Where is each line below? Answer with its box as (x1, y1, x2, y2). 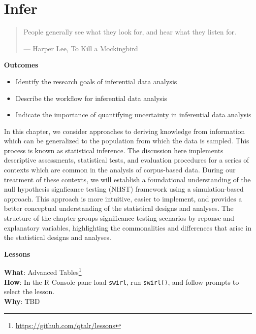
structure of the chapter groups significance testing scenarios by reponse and (4, 213, 234, 223)
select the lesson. (4, 286, 55, 297)
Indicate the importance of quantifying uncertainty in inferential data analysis (15, 109, 252, 120)
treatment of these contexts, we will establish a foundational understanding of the (4, 174, 251, 184)
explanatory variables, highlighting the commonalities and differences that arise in (4, 222, 252, 233)
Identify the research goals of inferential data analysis (15, 76, 177, 86)
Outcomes (4, 60, 38, 70)
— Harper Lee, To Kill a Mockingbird (23, 43, 138, 53)
